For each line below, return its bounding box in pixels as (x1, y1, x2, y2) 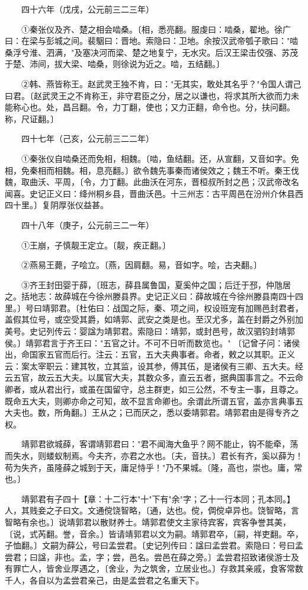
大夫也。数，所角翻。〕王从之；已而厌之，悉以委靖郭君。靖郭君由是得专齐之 (5, 406, 299, 419)
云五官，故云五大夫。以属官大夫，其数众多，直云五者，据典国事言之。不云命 (5, 371, 303, 384)
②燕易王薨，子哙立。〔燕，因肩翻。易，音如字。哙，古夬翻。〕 (21, 259, 262, 271)
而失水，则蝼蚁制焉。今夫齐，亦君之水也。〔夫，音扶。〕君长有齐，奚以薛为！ (5, 449, 303, 461)
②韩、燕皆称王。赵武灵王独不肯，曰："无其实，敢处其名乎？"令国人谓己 (21, 77, 301, 90)
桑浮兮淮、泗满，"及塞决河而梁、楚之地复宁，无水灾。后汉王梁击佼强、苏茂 (5, 46, 299, 58)
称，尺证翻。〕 (5, 112, 59, 125)
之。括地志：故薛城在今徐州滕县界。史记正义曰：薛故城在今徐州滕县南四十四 (5, 290, 303, 302)
